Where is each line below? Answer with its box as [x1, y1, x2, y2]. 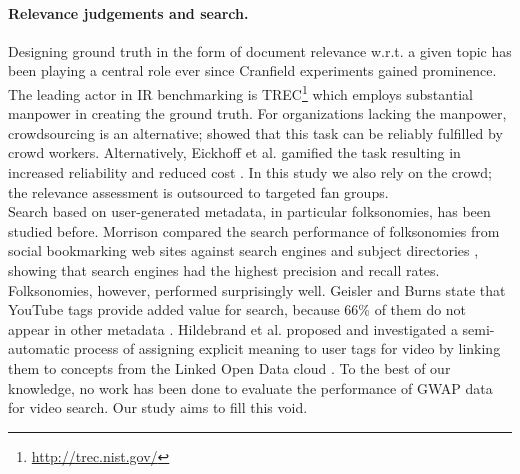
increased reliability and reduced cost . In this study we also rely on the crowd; [8, 162, 492, 183]
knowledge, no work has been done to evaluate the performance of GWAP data [8, 377, 493, 398]
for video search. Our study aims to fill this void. [8, 397, 308, 418]
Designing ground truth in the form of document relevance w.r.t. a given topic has [8, 40, 512, 61]
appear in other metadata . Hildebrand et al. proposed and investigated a [8, 318, 458, 339]
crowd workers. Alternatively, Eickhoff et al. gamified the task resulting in [8, 142, 461, 163]
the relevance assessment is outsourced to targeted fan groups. [8, 181, 389, 202]
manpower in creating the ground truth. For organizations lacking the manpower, [8, 103, 507, 124]
